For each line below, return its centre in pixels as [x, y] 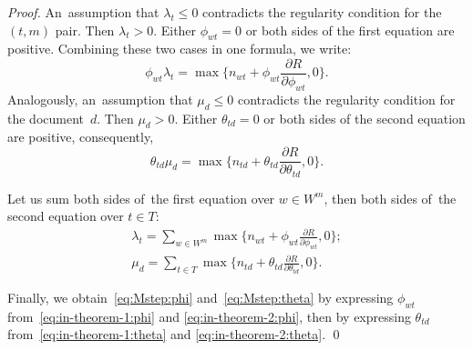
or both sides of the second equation [365, 118]
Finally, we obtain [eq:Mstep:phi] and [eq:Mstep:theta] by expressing [201, 298]
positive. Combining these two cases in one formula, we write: [180, 49]
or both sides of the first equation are [350, 30]
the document [46, 118]
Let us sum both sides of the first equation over [141, 198]
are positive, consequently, [81, 137]
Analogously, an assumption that [100, 99]
